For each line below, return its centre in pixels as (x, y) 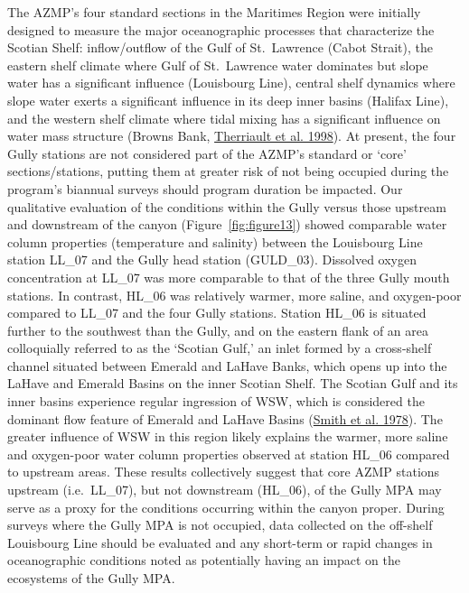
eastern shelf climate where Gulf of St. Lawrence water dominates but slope (218, 65)
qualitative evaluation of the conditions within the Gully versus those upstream (227, 206)
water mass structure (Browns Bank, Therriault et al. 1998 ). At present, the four (232, 136)
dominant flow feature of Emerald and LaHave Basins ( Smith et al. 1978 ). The (225, 418)
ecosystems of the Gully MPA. (91, 578)
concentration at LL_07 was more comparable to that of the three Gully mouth (229, 277)
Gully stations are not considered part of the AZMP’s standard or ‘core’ (207, 153)
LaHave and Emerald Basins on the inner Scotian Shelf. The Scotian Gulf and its (233, 383)
